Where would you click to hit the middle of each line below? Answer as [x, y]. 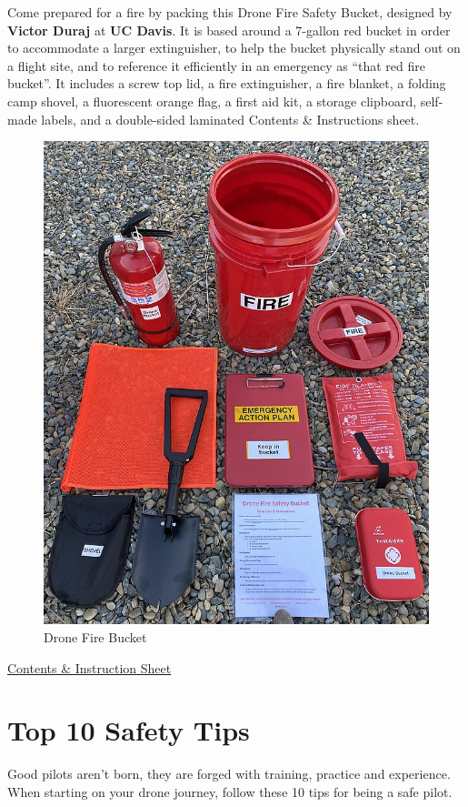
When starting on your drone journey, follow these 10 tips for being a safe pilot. [230, 791]
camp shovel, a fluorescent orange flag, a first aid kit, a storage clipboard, [212, 101]
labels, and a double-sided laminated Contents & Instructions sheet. [230, 119]
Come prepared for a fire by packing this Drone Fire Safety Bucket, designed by [230, 12]
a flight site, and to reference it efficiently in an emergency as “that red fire [216, 65]
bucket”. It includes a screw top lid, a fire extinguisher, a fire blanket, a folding [227, 83]
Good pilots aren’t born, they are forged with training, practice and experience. [229, 774]
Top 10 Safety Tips [129, 730]
